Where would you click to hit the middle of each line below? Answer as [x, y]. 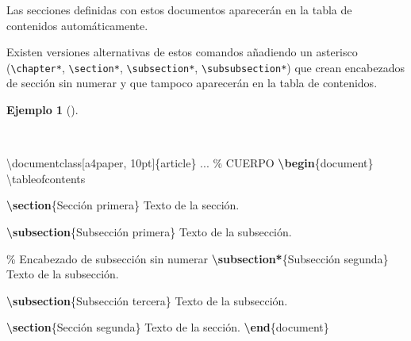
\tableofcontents [46, 178]
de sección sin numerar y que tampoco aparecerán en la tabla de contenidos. [192, 83]
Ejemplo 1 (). [42, 110]
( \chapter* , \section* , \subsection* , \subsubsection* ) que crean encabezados [205, 67]
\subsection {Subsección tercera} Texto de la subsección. [147, 300]
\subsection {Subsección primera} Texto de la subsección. [149, 232]
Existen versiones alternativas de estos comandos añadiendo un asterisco [182, 52]
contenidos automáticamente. [77, 25]
